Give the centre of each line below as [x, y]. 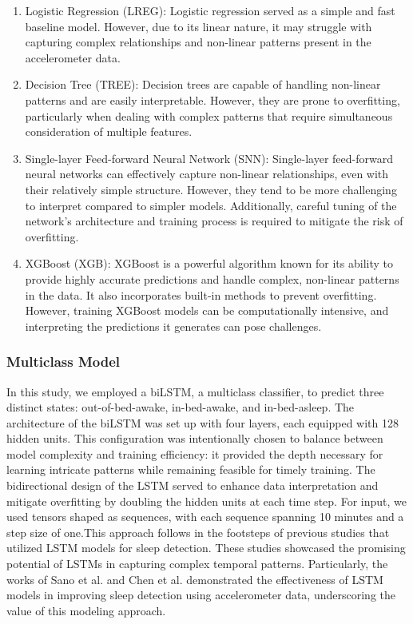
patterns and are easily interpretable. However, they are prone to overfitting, [212, 99]
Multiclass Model [63, 362]
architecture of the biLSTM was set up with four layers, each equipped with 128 [203, 422]
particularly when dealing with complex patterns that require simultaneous [209, 115]
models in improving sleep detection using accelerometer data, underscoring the [201, 595]
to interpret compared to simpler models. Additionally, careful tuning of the [211, 205]
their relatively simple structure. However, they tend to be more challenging [211, 189]
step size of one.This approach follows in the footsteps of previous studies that [198, 532]
